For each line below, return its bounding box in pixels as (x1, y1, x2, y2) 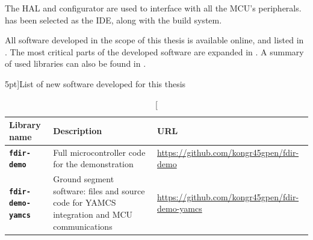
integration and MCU (53, 208, 133, 220)
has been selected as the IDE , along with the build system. (5, 13, 222, 26)
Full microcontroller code (53, 146, 146, 158)
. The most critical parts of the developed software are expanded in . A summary (5, 45, 304, 58)
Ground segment (53, 173, 114, 185)
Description (53, 124, 102, 137)
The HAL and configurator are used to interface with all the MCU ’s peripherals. (5, 2, 302, 14)
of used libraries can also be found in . (5, 57, 146, 70)
